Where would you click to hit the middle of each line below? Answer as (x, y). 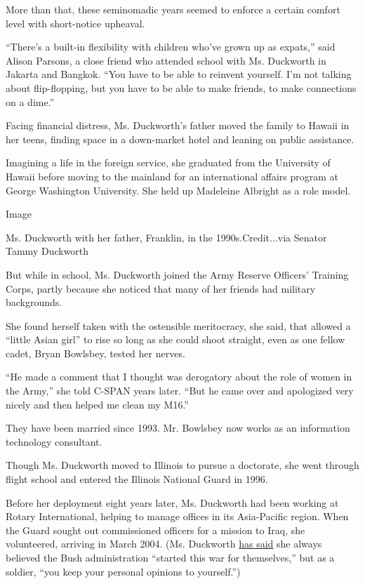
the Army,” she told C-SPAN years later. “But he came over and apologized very (180, 391)
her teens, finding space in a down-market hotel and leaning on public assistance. (180, 139)
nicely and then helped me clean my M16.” (97, 404)
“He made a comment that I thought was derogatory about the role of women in (179, 377)
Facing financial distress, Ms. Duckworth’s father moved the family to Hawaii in (178, 125)
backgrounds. (34, 302)
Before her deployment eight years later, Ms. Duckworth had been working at (172, 502)
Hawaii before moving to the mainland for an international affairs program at (172, 176)
